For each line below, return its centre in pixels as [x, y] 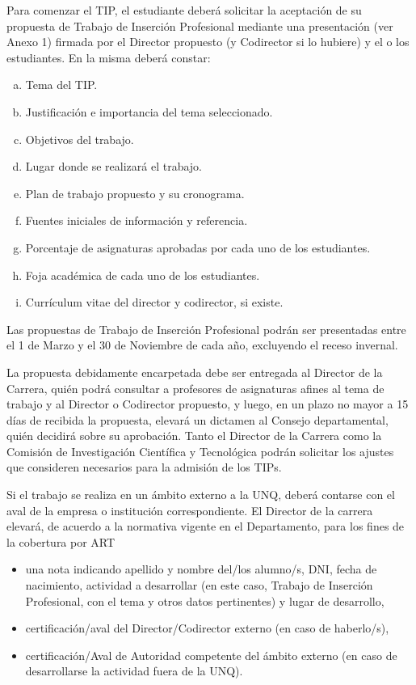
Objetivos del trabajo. [80, 139]
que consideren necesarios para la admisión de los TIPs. [144, 467]
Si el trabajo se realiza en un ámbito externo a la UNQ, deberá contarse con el [201, 495]
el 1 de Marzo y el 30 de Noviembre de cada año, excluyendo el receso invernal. [202, 345]
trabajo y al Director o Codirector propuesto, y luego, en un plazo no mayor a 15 [208, 404]
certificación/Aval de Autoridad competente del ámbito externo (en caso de [211, 655]
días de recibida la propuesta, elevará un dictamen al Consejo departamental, [197, 419]
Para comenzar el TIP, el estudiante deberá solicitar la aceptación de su [184, 10]
